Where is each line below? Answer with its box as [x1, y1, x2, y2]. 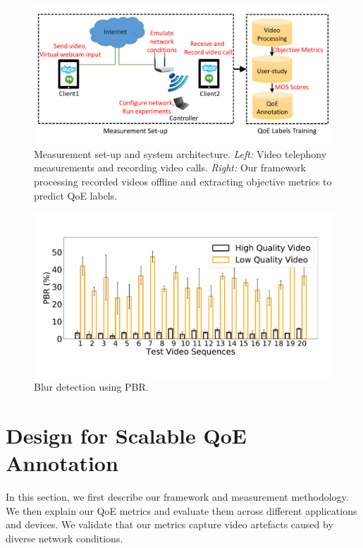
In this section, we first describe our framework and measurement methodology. [6, 489, 349, 504]
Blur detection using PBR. [34, 379, 149, 394]
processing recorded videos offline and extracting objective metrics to [34, 174, 332, 189]
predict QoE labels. [34, 188, 118, 202]
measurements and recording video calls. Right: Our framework [34, 160, 306, 175]
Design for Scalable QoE [6, 421, 247, 450]
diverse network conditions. [6, 531, 123, 546]
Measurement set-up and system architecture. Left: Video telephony [34, 146, 327, 161]
